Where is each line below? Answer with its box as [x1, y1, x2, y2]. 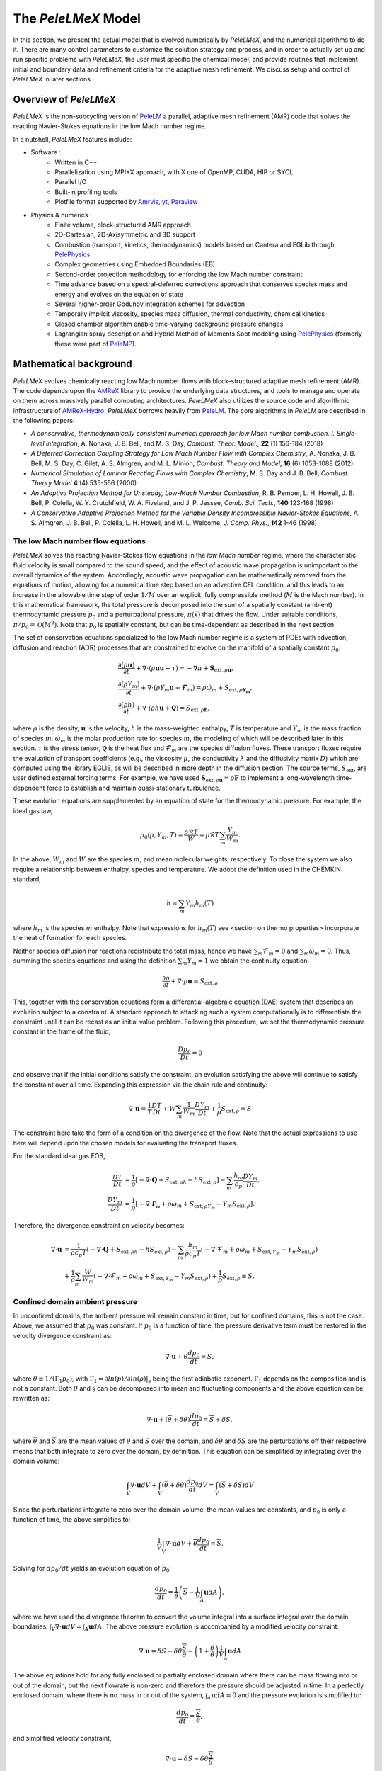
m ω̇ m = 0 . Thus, [303, 946, 352, 956]
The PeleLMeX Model [13, 11, 141, 26]
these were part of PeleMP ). [54, 339, 137, 348]
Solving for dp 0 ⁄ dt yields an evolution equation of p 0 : [13, 1564, 171, 1574]
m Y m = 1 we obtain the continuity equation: [182, 956, 309, 967]
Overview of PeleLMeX [13, 93, 116, 106]
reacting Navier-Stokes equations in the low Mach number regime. [13, 122, 207, 130]
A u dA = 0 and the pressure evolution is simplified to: [207, 1691, 362, 1701]
